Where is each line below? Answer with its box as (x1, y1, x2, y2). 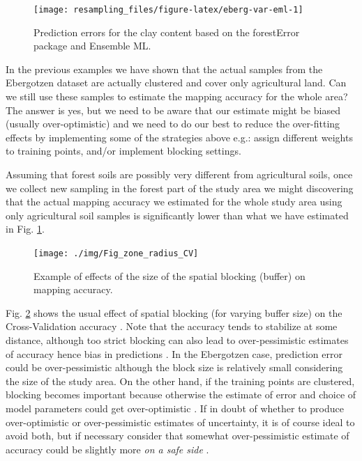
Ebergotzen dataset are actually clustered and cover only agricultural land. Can (6, 75, 347, 90)
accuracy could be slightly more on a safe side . (6, 442, 209, 456)
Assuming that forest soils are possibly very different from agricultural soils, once (6, 167, 353, 181)
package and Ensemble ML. (33, 38, 151, 53)
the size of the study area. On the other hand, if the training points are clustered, (6, 373, 355, 388)
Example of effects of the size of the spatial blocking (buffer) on (33, 268, 306, 283)
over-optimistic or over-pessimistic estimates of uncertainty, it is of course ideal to (6, 414, 355, 429)
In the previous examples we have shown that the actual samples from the (6, 61, 323, 76)
